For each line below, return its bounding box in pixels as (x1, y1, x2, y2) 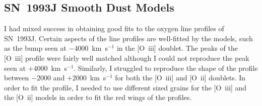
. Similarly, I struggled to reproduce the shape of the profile (74, 62, 258, 73)
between (4, 72, 29, 83)
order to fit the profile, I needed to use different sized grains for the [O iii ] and (4, 82, 247, 92)
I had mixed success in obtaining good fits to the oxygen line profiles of (4, 23, 224, 34)
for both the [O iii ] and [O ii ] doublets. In (115, 72, 246, 83)
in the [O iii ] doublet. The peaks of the (116, 43, 238, 53)
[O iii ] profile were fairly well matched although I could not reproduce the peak (4, 52, 249, 63)
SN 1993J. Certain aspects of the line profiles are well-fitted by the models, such (4, 33, 253, 43)
